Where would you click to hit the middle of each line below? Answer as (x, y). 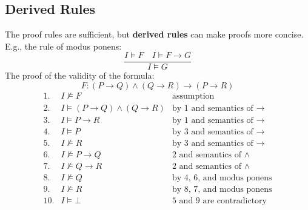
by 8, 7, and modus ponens (222, 190)
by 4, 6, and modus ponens (222, 178)
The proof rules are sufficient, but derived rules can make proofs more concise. (154, 34)
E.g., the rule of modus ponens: (63, 46)
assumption (193, 97)
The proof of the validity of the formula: (80, 75)
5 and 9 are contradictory (219, 201)
